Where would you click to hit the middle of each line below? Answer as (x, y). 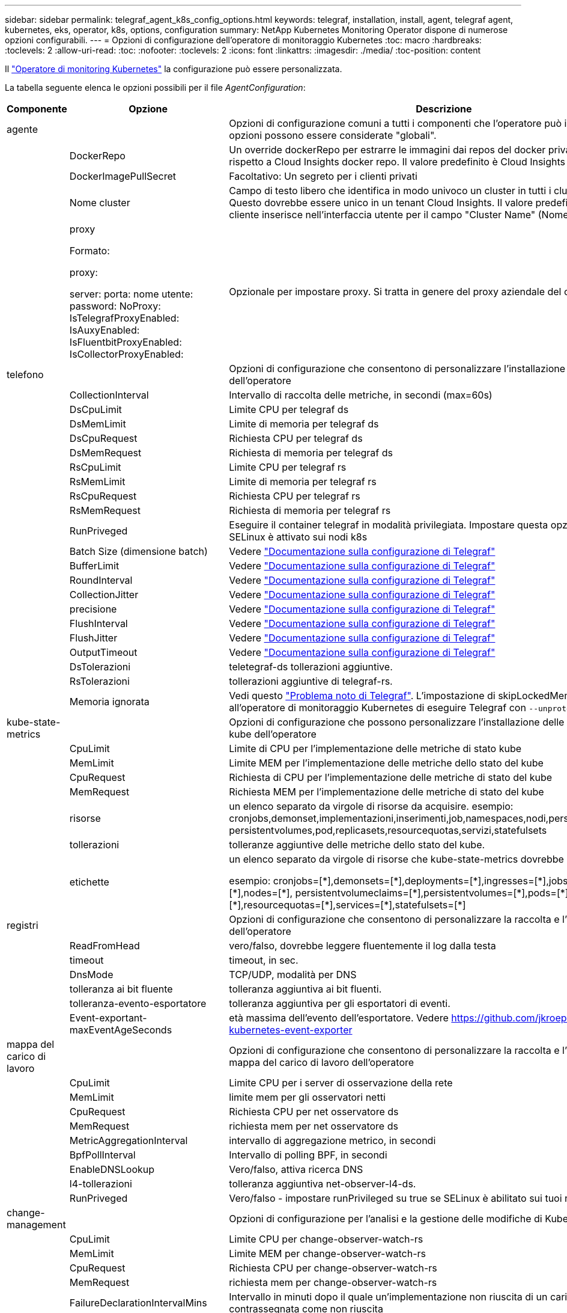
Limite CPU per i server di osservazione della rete (341, 1083)
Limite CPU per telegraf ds (289, 409)
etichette (89, 882)
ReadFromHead (105, 946)
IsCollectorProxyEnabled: (126, 354)
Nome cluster (100, 203)
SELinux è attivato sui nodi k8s (298, 537)
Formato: (89, 251)
